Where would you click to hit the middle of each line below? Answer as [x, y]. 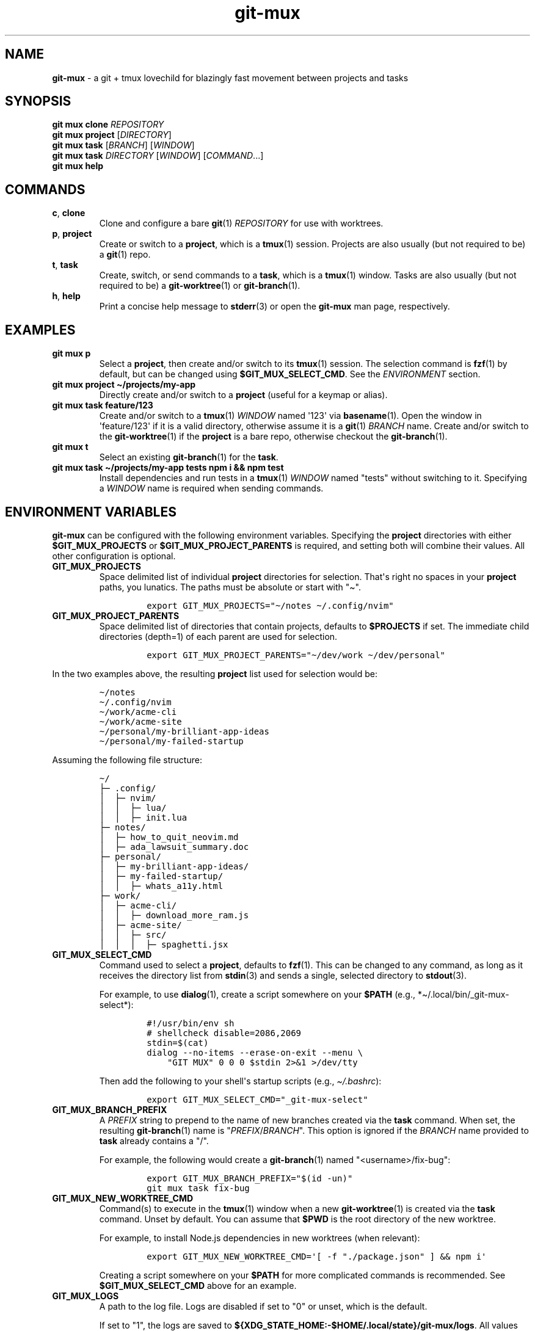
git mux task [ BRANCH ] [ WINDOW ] [123, 145]
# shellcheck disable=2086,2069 [224, 1033]
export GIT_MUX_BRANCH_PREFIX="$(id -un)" [250, 1178]
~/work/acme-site [140, 721]
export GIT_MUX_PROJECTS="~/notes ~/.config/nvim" [270, 605]
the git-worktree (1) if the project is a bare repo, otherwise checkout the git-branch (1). [273, 437]
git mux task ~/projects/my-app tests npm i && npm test [168, 468]
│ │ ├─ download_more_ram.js [174, 915]
